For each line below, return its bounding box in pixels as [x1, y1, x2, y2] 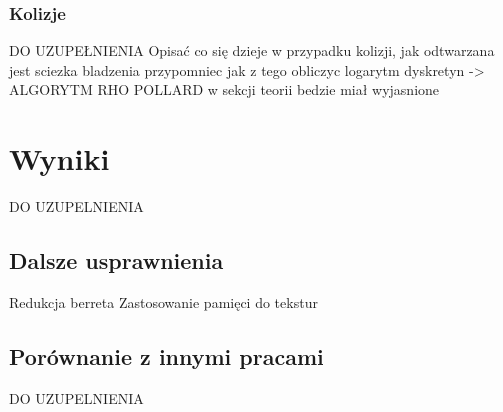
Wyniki [9, 138, 110, 179]
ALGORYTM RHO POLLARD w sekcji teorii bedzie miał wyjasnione [9, 79, 440, 100]
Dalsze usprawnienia [9, 245, 224, 276]
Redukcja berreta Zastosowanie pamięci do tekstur [9, 291, 318, 312]
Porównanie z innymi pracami [9, 340, 324, 371]
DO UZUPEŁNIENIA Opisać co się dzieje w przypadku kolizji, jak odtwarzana [9, 40, 495, 61]
